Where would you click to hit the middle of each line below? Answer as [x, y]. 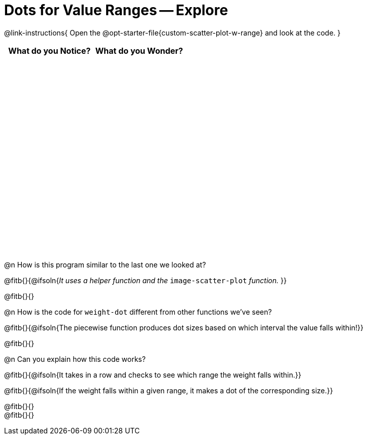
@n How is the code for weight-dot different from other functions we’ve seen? [138, 312]
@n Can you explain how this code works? [75, 359]
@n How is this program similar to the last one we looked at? [105, 264]
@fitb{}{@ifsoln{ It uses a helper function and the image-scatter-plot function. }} [145, 280]
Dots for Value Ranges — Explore [116, 10]
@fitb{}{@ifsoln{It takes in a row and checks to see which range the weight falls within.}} [153, 375]
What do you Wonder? [139, 50]
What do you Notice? [49, 50]
